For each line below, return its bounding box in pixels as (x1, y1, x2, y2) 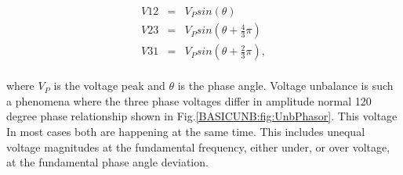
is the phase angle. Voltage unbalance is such (177, 77, 394, 94)
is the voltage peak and (53, 77, 165, 94)
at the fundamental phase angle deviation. (6, 154, 209, 170)
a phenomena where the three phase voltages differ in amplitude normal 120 (6, 92, 372, 109)
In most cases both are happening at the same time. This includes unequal (6, 123, 365, 139)
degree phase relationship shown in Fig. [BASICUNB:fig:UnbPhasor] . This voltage (6, 108, 398, 124)
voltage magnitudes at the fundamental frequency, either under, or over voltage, (6, 138, 390, 155)
